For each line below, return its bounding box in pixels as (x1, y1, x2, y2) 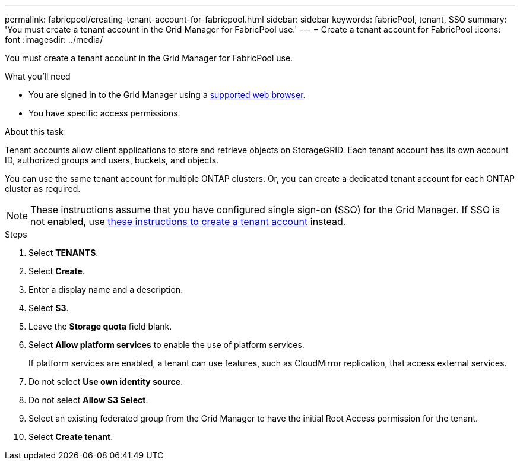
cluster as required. (5, 184, 81, 194)
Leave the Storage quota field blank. (28, 321, 172, 331)
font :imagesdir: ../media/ (5, 34, 103, 45)
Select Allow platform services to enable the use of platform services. (28, 340, 305, 350)
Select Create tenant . (28, 432, 113, 442)
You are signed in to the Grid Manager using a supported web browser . (28, 90, 306, 100)
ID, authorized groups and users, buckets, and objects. (5, 155, 219, 165)
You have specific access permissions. (28, 108, 180, 118)
